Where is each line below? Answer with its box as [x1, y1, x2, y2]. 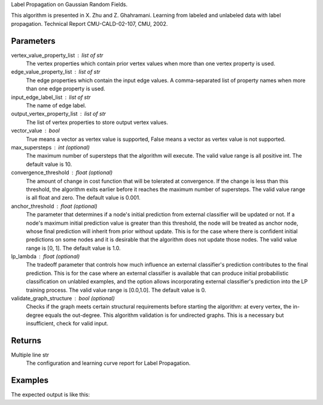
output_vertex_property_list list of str [11, 110, 106, 117]
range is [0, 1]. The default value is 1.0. [26, 244, 121, 252]
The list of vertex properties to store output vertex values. [26, 119, 169, 126]
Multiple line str [11, 351, 49, 359]
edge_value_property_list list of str [11, 68, 101, 75]
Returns [11, 336, 42, 346]
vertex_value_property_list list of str [11, 52, 103, 59]
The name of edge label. [26, 102, 87, 109]
